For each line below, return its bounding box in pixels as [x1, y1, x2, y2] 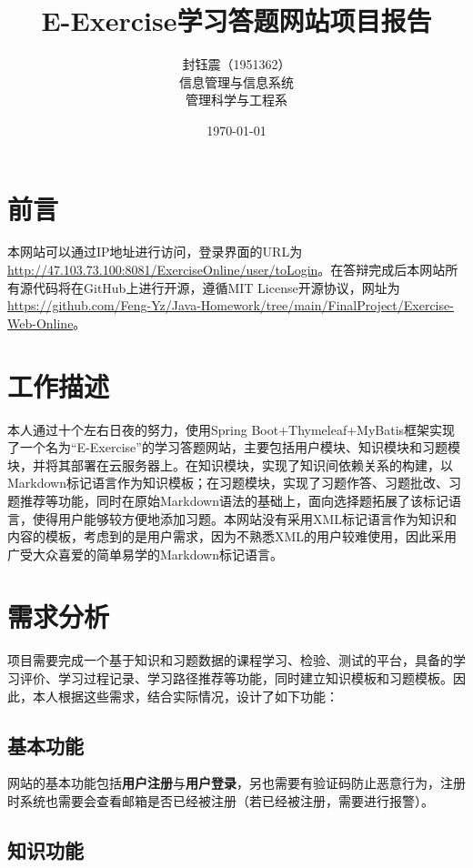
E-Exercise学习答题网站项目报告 [41, 2, 432, 39]
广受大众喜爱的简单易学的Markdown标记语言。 [7, 544, 284, 563]
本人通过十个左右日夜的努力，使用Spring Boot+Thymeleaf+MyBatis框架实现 [7, 419, 456, 439]
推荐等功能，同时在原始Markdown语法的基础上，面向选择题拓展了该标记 [19, 490, 448, 510]
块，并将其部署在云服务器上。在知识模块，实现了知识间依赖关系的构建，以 [7, 455, 453, 474]
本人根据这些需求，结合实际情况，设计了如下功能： [32, 686, 338, 705]
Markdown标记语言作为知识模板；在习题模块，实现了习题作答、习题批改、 [7, 473, 448, 492]
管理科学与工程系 [186, 90, 287, 109]
